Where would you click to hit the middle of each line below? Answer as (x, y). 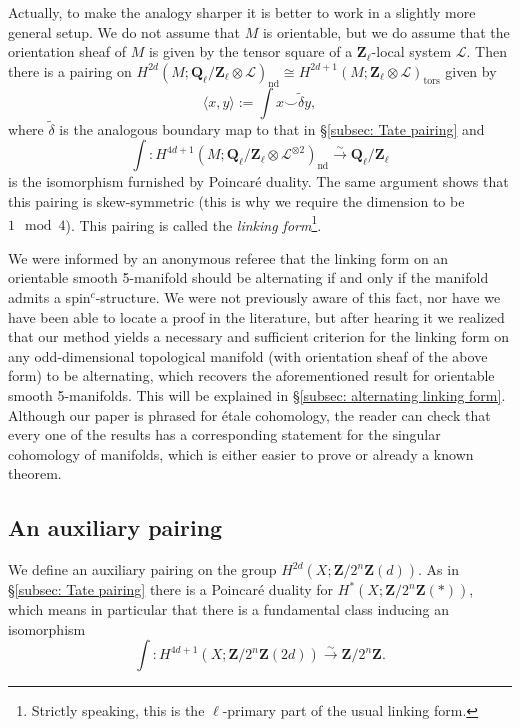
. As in (438, 569)
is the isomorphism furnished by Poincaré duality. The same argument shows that (258, 181)
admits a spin (49, 297)
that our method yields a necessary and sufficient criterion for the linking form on (259, 336)
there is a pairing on (70, 70)
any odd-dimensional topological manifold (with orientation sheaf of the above (248, 355)
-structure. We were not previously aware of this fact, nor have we (298, 297)
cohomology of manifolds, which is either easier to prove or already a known (241, 453)
